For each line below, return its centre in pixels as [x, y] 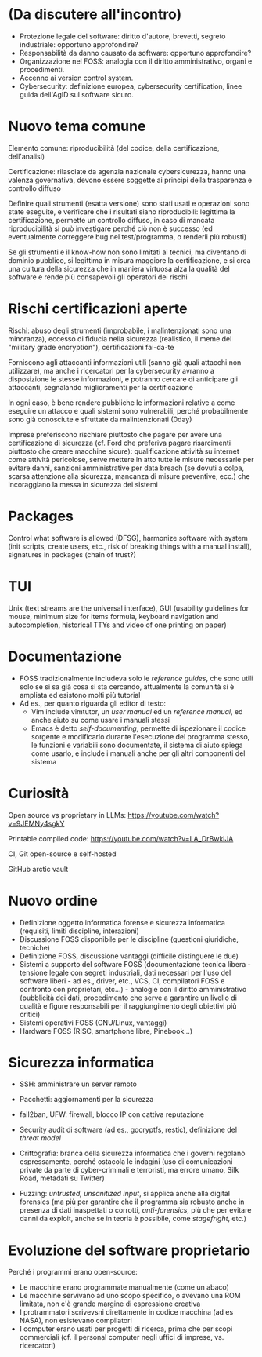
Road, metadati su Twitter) [62, 1178]
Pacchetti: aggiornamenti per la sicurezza [86, 1100]
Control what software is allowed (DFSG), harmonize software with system [128, 538]
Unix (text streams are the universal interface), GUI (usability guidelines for [128, 608]
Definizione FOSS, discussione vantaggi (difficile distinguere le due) [129, 956]
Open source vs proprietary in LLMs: [67, 815]
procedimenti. [42, 69]
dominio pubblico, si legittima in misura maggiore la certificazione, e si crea [130, 260]
